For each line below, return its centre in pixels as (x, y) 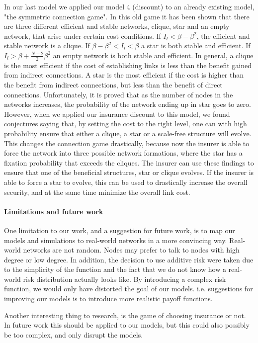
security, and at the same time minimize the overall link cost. (97, 192)
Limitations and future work (54, 211)
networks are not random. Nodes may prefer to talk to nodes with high (131, 250)
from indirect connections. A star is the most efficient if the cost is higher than (124, 75)
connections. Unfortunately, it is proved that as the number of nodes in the (119, 94)
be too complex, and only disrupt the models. (74, 334)
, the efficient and (223, 36)
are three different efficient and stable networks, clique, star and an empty (117, 26)
